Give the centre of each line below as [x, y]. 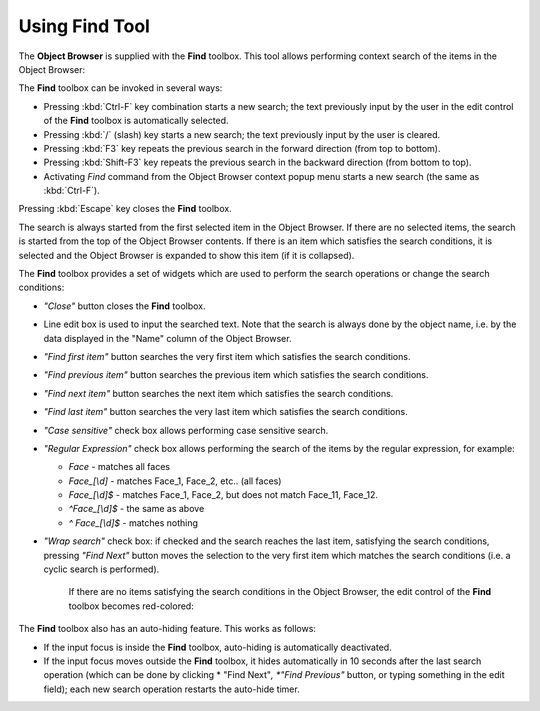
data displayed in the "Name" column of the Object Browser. [167, 338]
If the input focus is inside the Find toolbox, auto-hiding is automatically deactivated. [217, 647]
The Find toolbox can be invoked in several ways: [120, 88]
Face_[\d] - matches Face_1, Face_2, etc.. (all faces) [175, 481]
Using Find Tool [84, 26]
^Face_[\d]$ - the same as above [136, 509]
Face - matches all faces [119, 467]
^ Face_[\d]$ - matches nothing [133, 522]
